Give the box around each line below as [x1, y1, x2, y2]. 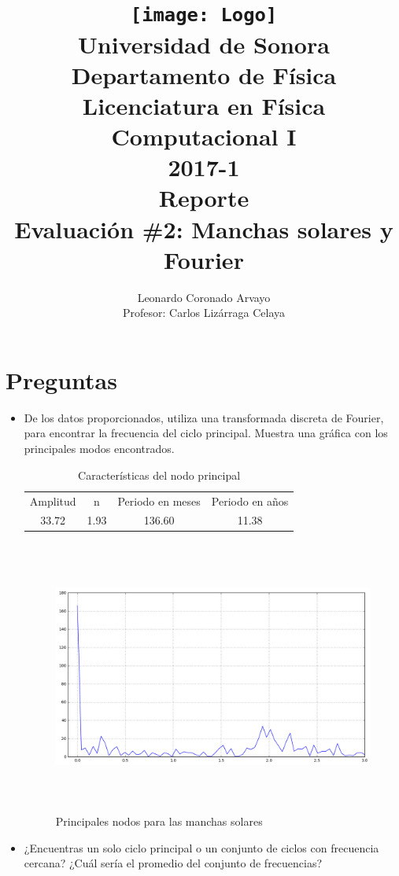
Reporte [158, 182, 249, 214]
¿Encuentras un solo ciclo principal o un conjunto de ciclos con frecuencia [24, 839, 379, 856]
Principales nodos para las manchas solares [55, 813, 263, 830]
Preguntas [6, 363, 117, 396]
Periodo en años [211, 492, 289, 509]
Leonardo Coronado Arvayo [137, 289, 271, 305]
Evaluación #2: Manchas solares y [14, 212, 393, 245]
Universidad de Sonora [78, 28, 330, 60]
